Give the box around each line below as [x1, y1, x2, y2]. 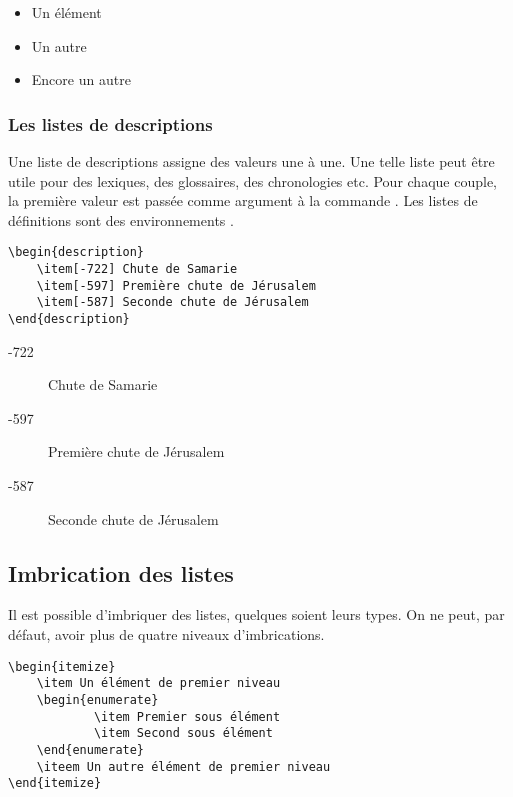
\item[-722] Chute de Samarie [36, 262, 238, 277]
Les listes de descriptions [8, 111, 213, 136]
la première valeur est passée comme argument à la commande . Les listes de [8, 190, 478, 211]
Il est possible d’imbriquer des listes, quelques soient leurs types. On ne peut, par [8, 604, 505, 625]
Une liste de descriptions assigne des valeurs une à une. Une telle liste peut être [8, 151, 495, 171]
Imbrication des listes [8, 557, 234, 588]
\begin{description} [8, 245, 145, 260]
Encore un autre [31, 69, 131, 90]
